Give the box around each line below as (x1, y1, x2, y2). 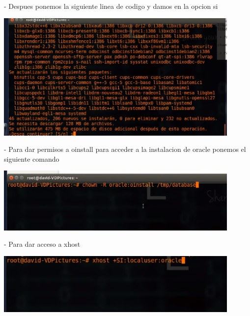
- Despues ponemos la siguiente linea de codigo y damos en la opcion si (4, 1, 218, 11)
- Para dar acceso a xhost (4, 239, 81, 249)
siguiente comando (4, 153, 59, 164)
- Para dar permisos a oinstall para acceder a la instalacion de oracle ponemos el (4, 144, 246, 154)
